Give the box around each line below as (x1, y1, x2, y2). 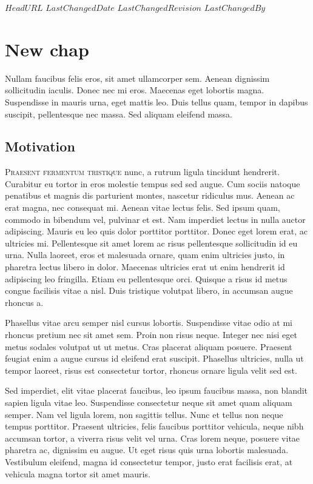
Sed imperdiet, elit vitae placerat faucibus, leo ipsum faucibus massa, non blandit (5, 384, 308, 397)
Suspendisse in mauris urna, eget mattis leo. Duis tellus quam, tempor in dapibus (5, 95, 308, 108)
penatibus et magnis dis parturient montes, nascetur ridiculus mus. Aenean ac (5, 189, 295, 202)
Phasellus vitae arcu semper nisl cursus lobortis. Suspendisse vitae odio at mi (5, 316, 293, 329)
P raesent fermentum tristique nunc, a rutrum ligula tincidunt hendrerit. (5, 165, 280, 178)
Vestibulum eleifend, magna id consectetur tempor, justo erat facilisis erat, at (5, 455, 293, 468)
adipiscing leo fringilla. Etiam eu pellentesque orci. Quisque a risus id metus (5, 272, 288, 285)
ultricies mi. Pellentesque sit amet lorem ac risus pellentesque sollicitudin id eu (5, 236, 298, 249)
